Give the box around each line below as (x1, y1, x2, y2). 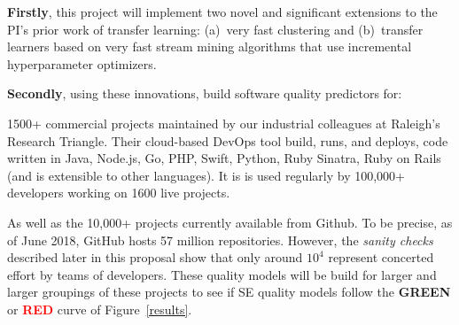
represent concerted (328, 248, 434, 267)
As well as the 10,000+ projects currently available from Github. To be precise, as (7, 213, 453, 231)
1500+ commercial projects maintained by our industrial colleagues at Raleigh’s (7, 113, 440, 132)
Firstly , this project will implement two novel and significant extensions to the (7, 3, 438, 20)
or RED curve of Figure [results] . (7, 299, 192, 318)
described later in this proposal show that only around (7, 248, 303, 267)
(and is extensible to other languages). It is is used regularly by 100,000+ (7, 166, 405, 184)
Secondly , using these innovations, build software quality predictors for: (7, 84, 402, 103)
